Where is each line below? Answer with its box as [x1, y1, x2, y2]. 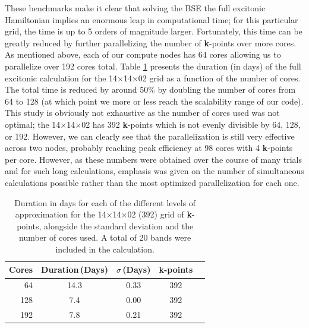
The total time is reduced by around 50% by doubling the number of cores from [5, 83, 296, 96]
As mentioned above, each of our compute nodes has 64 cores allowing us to [5, 48, 281, 61]
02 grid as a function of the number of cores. [138, 71, 301, 84]
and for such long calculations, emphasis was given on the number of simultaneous [5, 165, 304, 177]
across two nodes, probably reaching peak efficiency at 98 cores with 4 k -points [5, 141, 293, 154]
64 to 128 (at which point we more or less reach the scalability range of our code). [5, 94, 304, 107]
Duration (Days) [41, 263, 108, 276]
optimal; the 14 [5, 118, 61, 130]
